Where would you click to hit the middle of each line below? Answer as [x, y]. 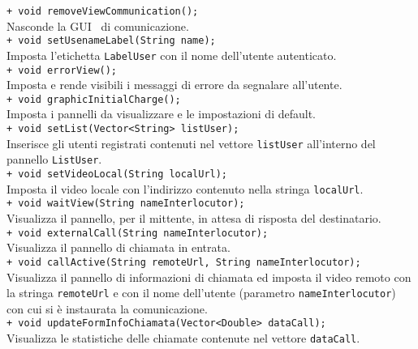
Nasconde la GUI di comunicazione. [98, 26]
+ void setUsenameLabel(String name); [111, 41]
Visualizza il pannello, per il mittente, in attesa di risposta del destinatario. [194, 218]
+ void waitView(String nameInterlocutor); [126, 204]
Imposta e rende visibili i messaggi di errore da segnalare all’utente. [175, 85]
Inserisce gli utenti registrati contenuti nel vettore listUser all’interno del [191, 143]
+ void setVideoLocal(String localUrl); [117, 174]
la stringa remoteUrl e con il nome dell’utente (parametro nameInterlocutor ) [201, 293]
